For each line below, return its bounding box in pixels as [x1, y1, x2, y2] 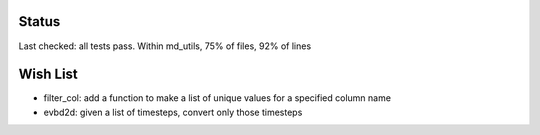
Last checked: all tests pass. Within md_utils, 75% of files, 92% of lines [18, 40, 312, 52]
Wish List [18, 66, 79, 83]
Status [18, 13, 61, 30]
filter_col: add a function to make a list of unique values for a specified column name [43, 92, 392, 104]
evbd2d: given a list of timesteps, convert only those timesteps [43, 106, 303, 118]
